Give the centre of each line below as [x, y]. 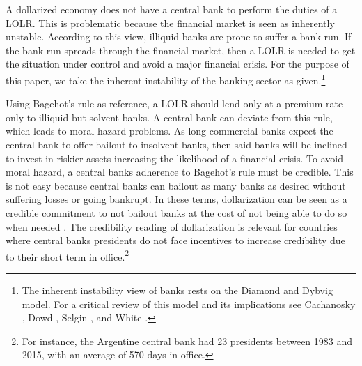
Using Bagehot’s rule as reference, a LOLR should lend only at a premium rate [174, 104]
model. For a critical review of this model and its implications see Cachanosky [189, 304]
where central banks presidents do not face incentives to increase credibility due [175, 240]
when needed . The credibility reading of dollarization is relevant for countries [172, 226]
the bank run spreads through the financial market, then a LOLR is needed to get [181, 50]
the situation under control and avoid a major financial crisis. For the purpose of [178, 64]
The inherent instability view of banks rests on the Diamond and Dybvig [177, 290]
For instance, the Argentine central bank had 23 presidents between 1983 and [187, 341]
